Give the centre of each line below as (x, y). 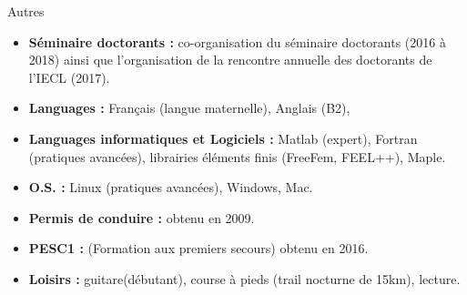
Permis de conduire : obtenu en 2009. (142, 217)
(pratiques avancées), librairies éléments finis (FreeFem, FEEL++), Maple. (237, 156)
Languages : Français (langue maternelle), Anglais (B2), (189, 108)
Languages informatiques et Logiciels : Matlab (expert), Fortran (223, 138)
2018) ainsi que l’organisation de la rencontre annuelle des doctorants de (230, 60)
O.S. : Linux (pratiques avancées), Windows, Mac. (171, 187)
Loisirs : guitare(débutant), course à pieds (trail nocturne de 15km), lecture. (244, 278)
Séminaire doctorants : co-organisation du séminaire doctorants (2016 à (237, 41)
